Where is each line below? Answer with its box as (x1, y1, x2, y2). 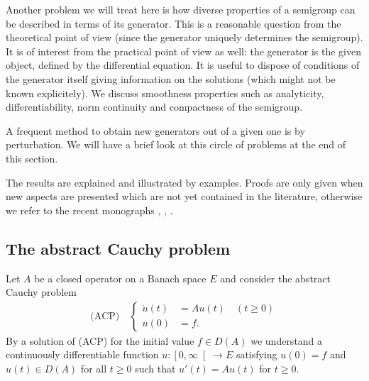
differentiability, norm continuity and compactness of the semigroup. (6, 99, 303, 114)
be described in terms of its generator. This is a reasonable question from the (6, 16, 341, 31)
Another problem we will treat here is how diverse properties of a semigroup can (6, 2, 356, 16)
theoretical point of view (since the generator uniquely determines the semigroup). (6, 30, 363, 45)
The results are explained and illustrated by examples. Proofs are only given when (6, 175, 363, 189)
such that (135, 360, 176, 375)
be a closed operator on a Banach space (34, 270, 206, 285)
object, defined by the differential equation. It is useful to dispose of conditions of (6, 57, 360, 72)
